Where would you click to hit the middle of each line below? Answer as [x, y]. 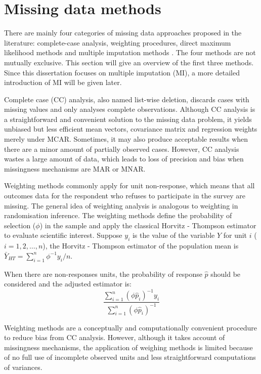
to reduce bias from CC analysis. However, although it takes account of [115, 337]
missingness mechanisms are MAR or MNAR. [75, 168]
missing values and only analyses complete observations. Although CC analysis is [130, 109]
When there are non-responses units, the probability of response [103, 274]
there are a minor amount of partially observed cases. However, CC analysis [122, 149]
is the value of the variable [173, 235]
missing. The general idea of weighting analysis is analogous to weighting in [121, 205]
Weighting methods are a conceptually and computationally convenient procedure [130, 327]
